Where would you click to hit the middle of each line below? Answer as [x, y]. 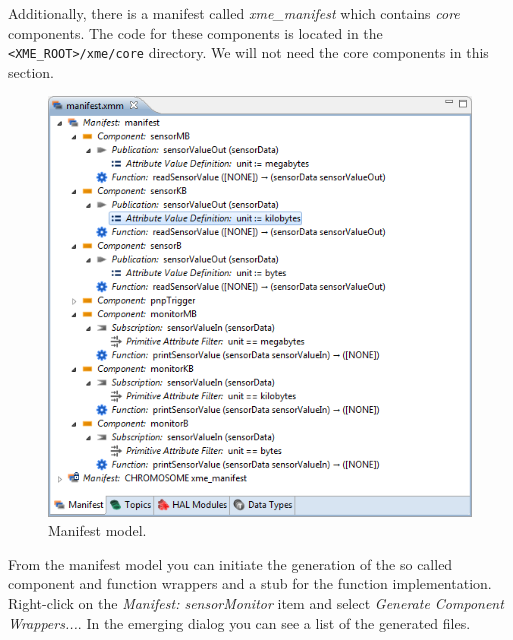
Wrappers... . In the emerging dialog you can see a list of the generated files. [239, 622]
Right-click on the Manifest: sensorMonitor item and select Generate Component [256, 603]
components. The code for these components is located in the [195, 32]
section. [31, 71]
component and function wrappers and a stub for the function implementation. [250, 583]
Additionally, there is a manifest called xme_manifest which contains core [234, 13]
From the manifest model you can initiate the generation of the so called [230, 563]
